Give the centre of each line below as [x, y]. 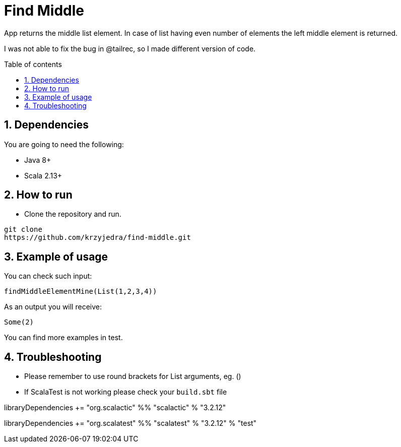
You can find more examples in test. [63, 338]
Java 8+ [38, 160]
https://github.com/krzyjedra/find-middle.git [97, 238]
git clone [23, 230]
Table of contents [33, 64]
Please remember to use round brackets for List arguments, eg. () [133, 376]
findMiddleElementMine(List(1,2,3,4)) [81, 292]
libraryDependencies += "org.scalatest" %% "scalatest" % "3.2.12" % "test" [130, 423]
